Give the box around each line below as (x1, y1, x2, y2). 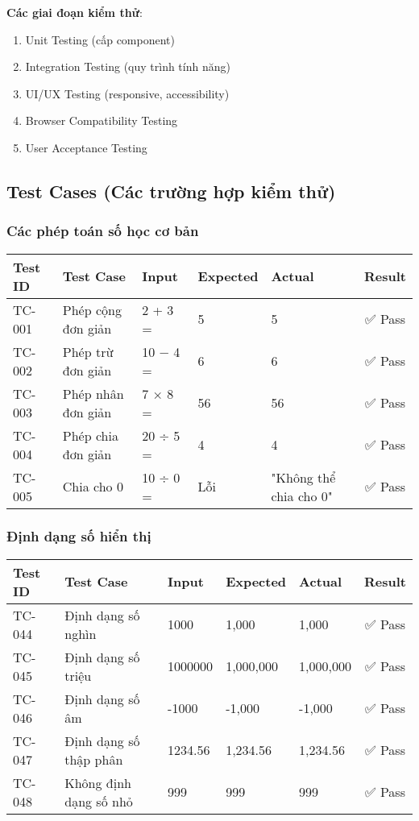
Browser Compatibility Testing (25, 112, 178, 129)
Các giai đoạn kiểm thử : (6, 4, 143, 20)
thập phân (64, 749, 123, 769)
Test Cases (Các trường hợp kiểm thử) (6, 178, 336, 203)
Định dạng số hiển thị (6, 526, 151, 546)
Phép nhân (62, 384, 124, 403)
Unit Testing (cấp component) (25, 31, 175, 48)
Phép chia (62, 425, 118, 445)
